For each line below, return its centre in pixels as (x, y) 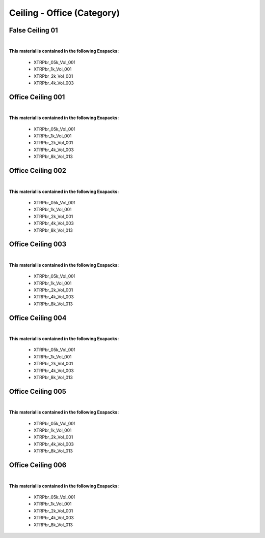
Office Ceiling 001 (37, 97)
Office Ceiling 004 (38, 318)
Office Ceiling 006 (38, 465)
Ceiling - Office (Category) (65, 13)
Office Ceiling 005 (38, 391)
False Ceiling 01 (34, 30)
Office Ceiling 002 (38, 171)
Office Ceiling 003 (38, 244)
